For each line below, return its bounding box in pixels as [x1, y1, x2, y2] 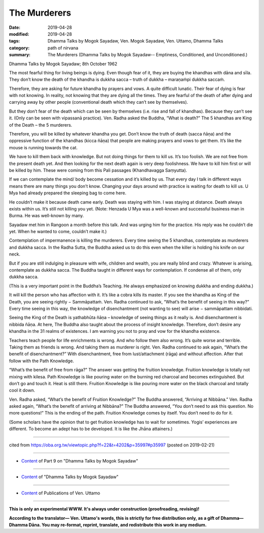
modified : [9, 31, 29, 37]
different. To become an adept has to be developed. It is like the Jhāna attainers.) [9, 426, 173, 432]
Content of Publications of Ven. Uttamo [21, 490, 100, 496]
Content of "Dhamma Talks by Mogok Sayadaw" [21, 474, 119, 480]
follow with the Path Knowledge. [9, 358, 74, 364]
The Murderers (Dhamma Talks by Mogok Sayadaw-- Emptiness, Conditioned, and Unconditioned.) [47, 52, 248, 58]
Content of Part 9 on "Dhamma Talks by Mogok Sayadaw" [21, 458, 138, 464]
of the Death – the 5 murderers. [9, 122, 72, 128]
